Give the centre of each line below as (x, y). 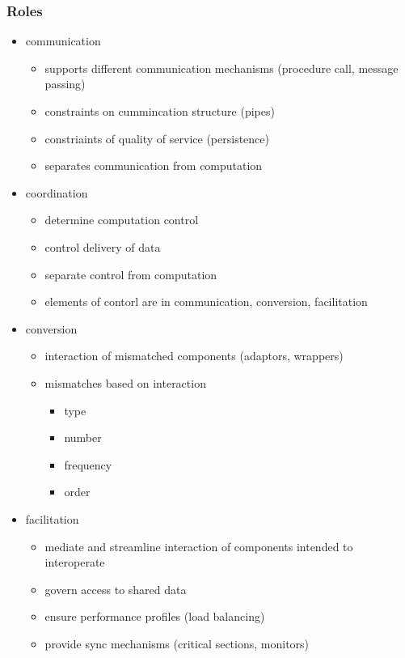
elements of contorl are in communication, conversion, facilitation (206, 301)
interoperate (75, 562)
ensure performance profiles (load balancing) (155, 616)
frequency (88, 464)
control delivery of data (103, 246)
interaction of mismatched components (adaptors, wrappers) (194, 356)
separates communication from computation (154, 166)
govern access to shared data (116, 589)
